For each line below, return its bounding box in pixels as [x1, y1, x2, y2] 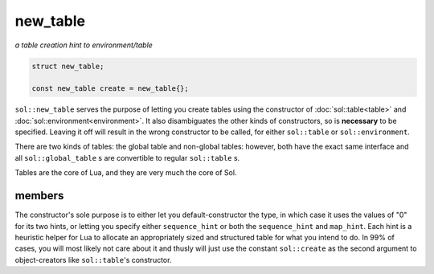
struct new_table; [31, 61, 104, 71]
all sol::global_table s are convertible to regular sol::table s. [14, 153, 240, 162]
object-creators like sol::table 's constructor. [14, 255, 172, 264]
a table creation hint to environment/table [14, 40, 153, 50]
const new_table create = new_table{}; [31, 84, 189, 93]
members [14, 189, 64, 202]
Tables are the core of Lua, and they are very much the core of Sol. [14, 168, 237, 178]
